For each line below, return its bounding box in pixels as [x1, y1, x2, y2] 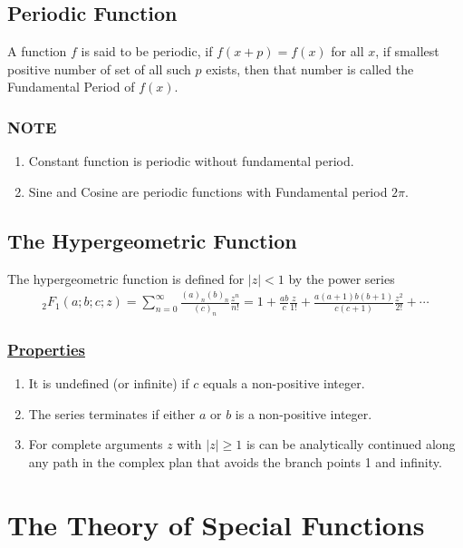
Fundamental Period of [7, 77, 135, 96]
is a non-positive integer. [235, 404, 372, 423]
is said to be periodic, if [81, 42, 213, 61]
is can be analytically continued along [246, 435, 456, 454]
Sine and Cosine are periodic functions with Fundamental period [28, 181, 388, 201]
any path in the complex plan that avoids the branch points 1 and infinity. [28, 452, 442, 471]
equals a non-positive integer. [202, 373, 365, 392]
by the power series [288, 269, 395, 288]
